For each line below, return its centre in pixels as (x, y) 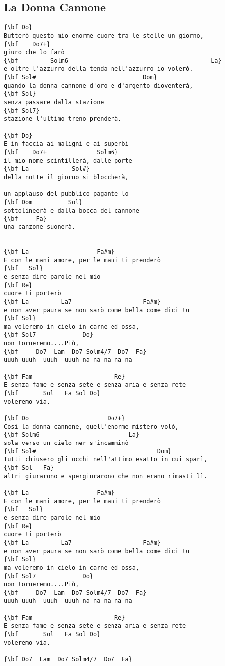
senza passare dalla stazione (54, 103)
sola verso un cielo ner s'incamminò (66, 443)
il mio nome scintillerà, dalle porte (68, 160)
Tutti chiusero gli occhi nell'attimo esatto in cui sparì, (106, 460)
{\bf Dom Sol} (43, 202)
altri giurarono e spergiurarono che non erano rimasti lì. (106, 476)
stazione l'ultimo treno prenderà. (63, 119)
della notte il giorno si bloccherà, (66, 177)
